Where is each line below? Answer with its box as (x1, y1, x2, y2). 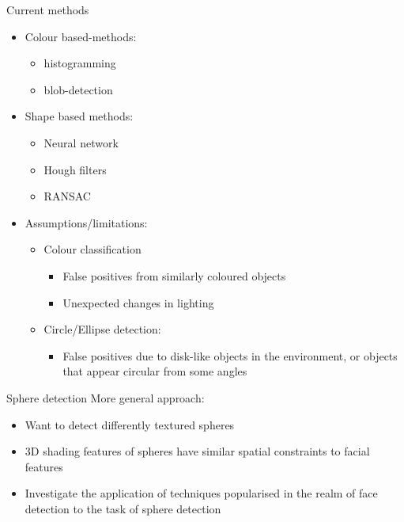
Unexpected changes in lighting (62, 294, 214, 311)
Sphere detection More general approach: (6, 389, 205, 406)
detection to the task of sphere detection (25, 500, 221, 516)
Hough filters (43, 161, 107, 177)
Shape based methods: (25, 108, 134, 124)
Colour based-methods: (25, 28, 137, 44)
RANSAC (43, 188, 91, 204)
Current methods (6, 2, 89, 17)
